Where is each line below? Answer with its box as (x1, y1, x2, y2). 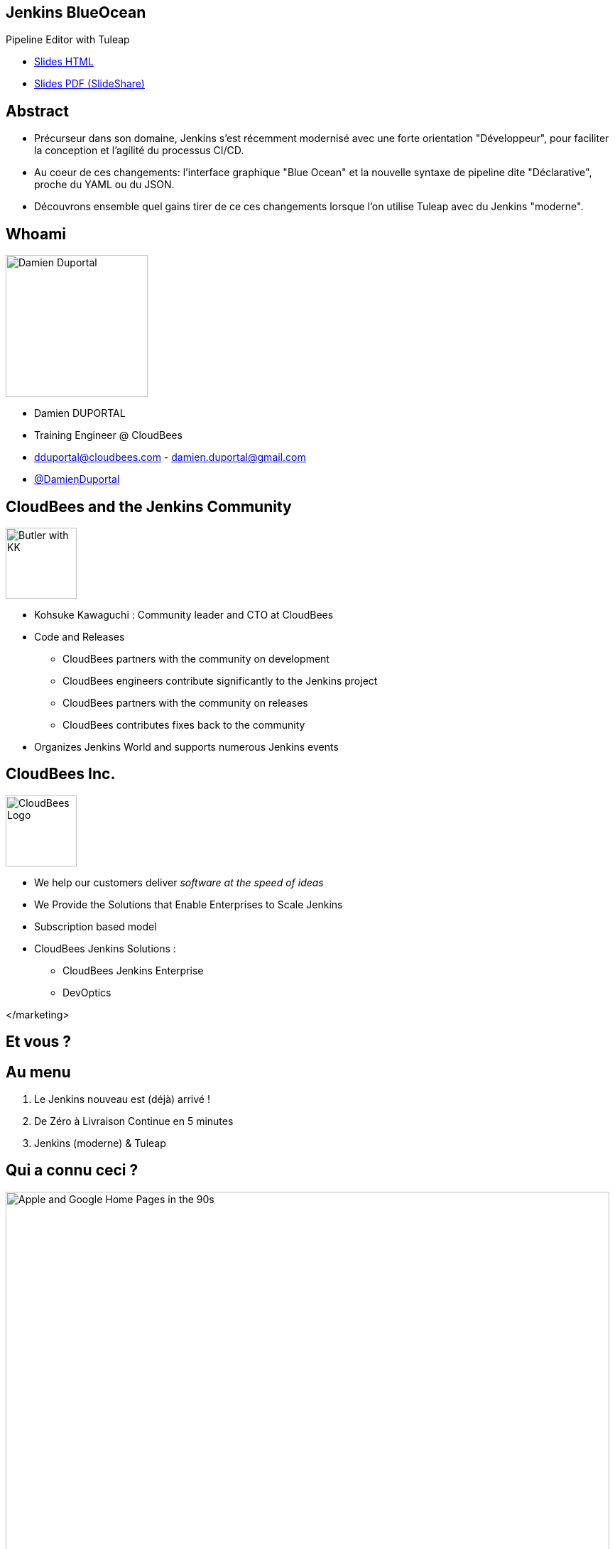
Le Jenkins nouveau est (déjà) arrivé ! (34, 1093, 210, 1106)
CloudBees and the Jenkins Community (6, 497, 292, 516)
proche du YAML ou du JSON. (34, 178, 175, 191)
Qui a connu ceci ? (6, 1161, 138, 1180)
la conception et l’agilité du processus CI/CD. (34, 144, 244, 157)
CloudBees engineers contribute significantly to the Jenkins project (62, 674, 378, 687)
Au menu (6, 1062, 71, 1081)
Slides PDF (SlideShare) (34, 77, 145, 90)
